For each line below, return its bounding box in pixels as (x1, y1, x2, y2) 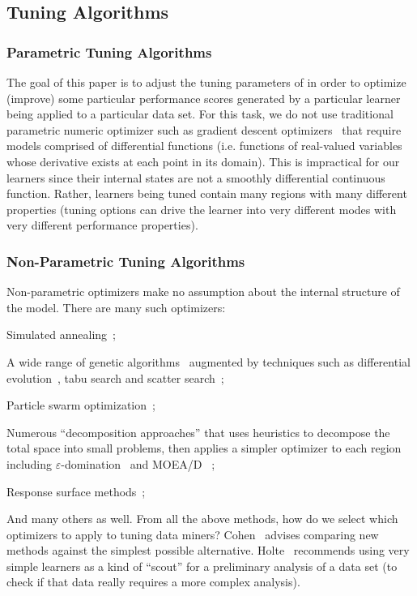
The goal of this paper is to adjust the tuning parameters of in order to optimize (6, 74, 406, 90)
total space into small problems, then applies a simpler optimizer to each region (6, 439, 402, 457)
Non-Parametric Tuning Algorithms (6, 251, 245, 271)
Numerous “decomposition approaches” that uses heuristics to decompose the (6, 423, 390, 440)
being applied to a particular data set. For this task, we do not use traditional (6, 105, 394, 122)
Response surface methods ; (6, 482, 146, 500)
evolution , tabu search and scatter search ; (6, 369, 224, 386)
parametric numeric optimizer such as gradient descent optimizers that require (6, 121, 402, 138)
